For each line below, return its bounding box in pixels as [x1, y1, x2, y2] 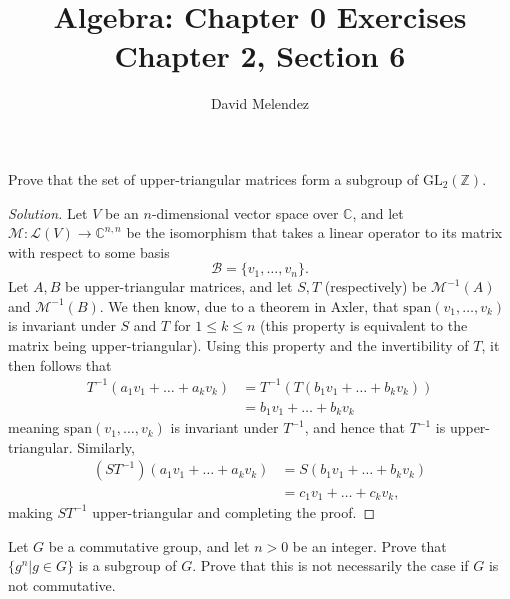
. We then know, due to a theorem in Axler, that [99, 295, 399, 316]
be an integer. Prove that [292, 535, 447, 556]
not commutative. [8, 574, 116, 595]
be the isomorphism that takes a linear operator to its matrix [126, 222, 503, 243]
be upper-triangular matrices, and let [65, 276, 293, 297]
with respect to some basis [8, 241, 170, 262]
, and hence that [304, 417, 405, 438]
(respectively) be [324, 276, 427, 297]
